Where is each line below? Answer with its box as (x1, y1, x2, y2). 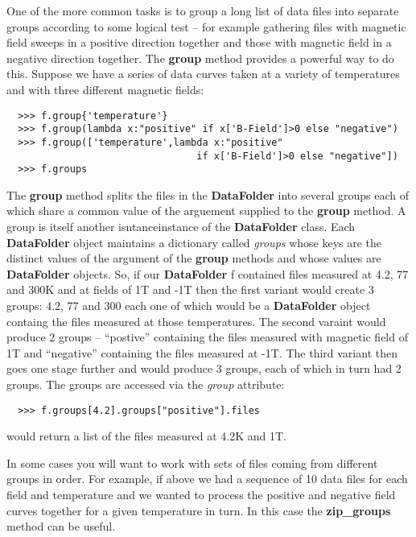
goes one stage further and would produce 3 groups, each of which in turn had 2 (6, 360, 402, 377)
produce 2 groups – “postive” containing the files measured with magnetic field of (6, 328, 408, 345)
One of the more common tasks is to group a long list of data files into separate (6, 2, 399, 19)
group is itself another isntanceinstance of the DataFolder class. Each (6, 218, 356, 235)
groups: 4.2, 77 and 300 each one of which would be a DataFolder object (6, 297, 371, 313)
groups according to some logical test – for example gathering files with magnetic (6, 18, 406, 35)
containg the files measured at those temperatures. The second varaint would (6, 312, 386, 329)
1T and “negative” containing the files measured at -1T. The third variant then (6, 344, 397, 361)
